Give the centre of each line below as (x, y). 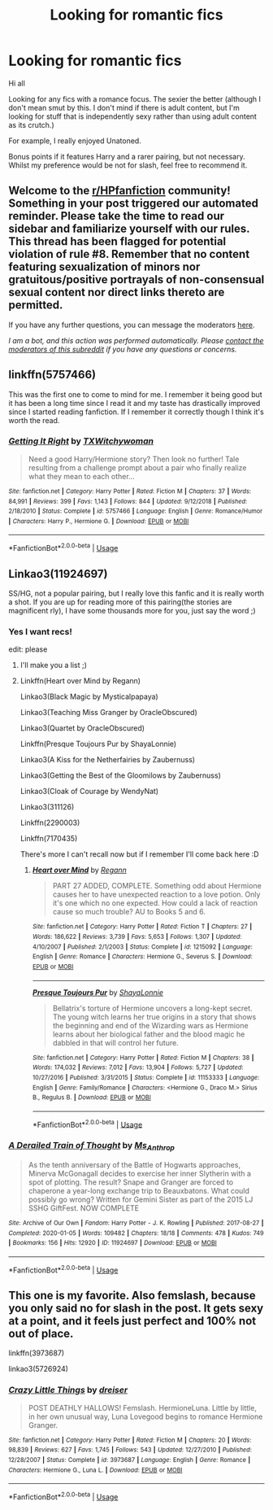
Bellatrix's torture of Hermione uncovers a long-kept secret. (153, 1008)
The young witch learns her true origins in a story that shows (154, 1017)
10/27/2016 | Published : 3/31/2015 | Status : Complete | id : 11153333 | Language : (146, 1077)
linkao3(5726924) (39, 1369)
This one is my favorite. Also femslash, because (132, 1296)
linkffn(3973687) (37, 1353)
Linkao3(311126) (47, 807)
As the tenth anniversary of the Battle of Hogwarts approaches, (134, 1165)
